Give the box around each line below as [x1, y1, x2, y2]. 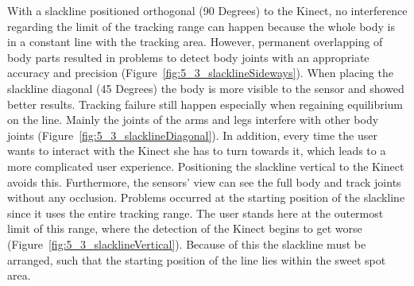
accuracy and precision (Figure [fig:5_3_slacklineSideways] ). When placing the [7, 64, 393, 81]
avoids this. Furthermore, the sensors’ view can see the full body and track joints [7, 173, 401, 190]
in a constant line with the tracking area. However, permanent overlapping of [7, 33, 383, 50]
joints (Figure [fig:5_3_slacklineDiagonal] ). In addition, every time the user [7, 126, 377, 143]
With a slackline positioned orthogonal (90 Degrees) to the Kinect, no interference [7, 2, 408, 18]
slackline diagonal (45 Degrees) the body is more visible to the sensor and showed [7, 79, 404, 96]
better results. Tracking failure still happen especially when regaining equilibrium [7, 95, 403, 112]
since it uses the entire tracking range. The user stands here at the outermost [7, 204, 384, 221]
